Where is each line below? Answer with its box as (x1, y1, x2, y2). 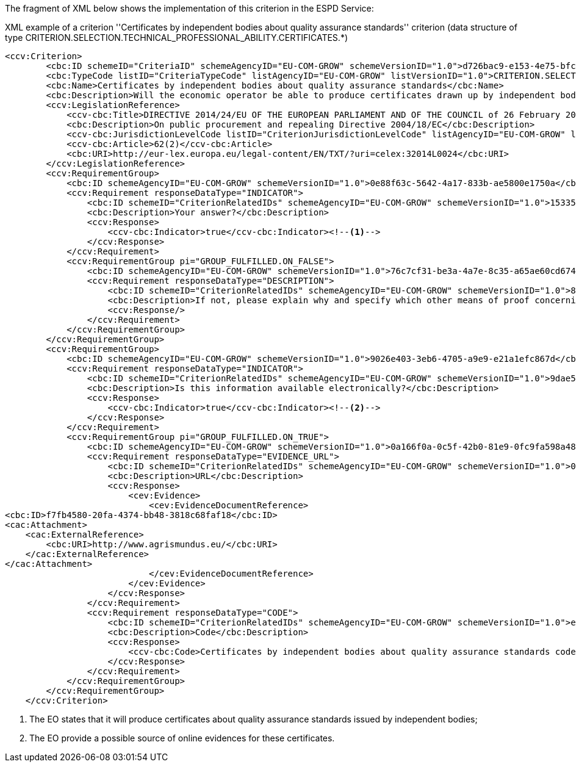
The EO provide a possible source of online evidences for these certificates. (29, 733, 335, 743)
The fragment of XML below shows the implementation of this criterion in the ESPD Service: (5, 3, 374, 13)
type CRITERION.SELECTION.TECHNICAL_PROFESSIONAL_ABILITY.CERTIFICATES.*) (5, 32, 348, 43)
